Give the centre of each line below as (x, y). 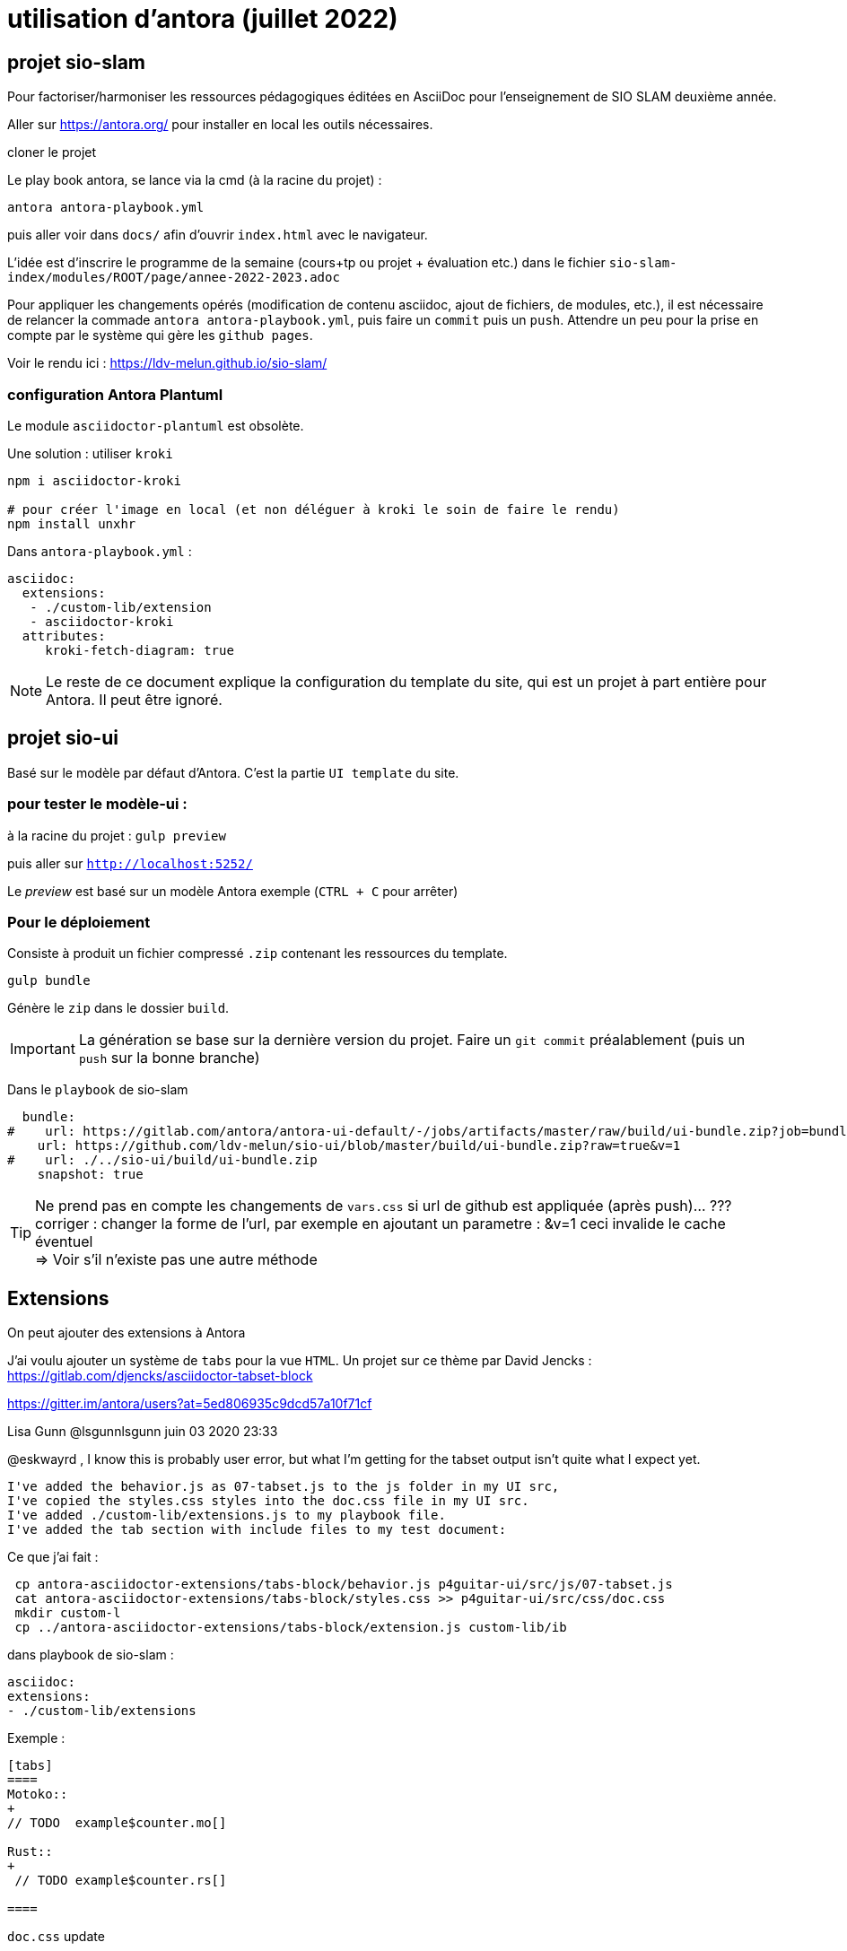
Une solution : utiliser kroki (90, 453)
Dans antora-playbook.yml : (100, 551)
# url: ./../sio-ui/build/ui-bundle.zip (162, 1160)
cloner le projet (52, 152)
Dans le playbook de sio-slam (98, 1090)
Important (43, 1049)
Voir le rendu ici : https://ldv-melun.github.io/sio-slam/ (167, 363)
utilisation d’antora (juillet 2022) (203, 19)
